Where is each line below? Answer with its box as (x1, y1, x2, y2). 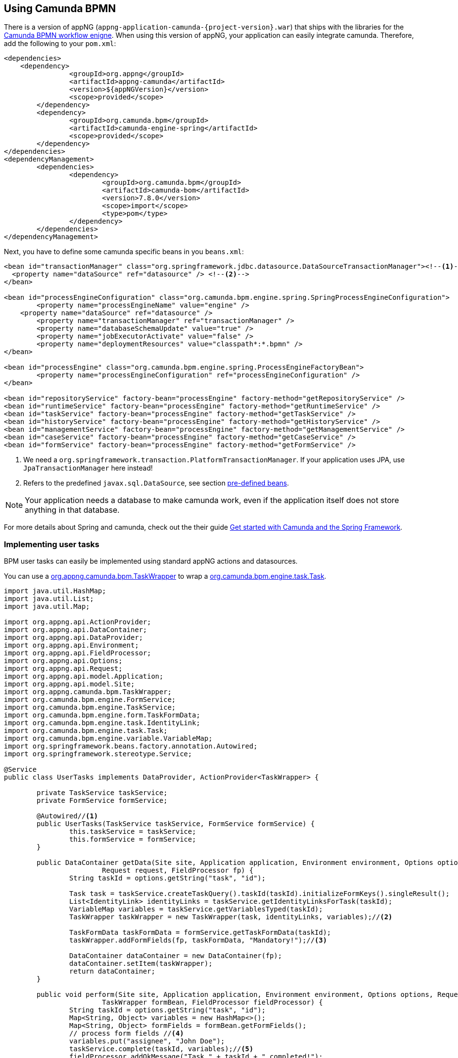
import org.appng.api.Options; (4, 657, 123, 665)
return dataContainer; (69, 967, 155, 976)
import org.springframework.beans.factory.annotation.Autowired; (4, 742, 258, 750)
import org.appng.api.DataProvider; (4, 634, 143, 642)
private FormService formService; (36, 797, 168, 805)
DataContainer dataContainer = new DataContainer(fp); (69, 952, 282, 960)
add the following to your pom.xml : (4, 39, 116, 48)
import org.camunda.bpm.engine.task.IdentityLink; (4, 719, 200, 727)
